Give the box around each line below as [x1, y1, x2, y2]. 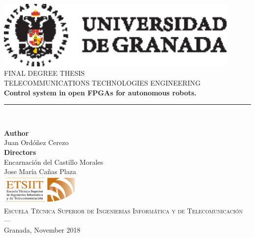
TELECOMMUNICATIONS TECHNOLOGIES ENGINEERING [4, 78, 201, 88]
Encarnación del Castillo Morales [4, 156, 103, 167]
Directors [4, 147, 36, 157]
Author [4, 127, 29, 138]
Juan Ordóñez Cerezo [4, 137, 69, 148]
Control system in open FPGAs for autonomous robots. [4, 87, 197, 97]
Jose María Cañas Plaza [4, 166, 76, 177]
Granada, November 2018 [4, 224, 80, 235]
